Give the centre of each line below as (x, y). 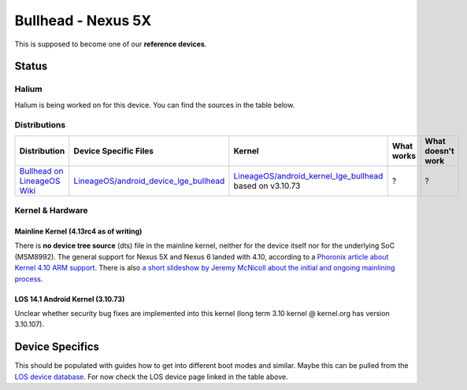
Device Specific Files (113, 151)
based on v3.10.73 (267, 186)
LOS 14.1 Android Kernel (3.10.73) (70, 299)
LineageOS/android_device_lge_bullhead (149, 181)
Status (31, 66)
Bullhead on (41, 171)
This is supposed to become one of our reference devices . (111, 44)
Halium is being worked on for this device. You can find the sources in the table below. (155, 105)
